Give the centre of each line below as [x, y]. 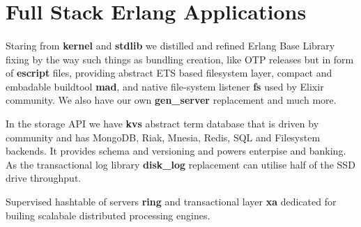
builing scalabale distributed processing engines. [108, 215]
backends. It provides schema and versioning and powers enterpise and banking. [176, 151]
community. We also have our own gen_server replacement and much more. [171, 100]
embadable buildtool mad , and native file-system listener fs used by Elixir [165, 86]
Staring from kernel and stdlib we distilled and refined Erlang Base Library [170, 45]
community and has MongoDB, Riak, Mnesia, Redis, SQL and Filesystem [163, 137]
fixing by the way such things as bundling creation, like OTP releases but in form [180, 59]
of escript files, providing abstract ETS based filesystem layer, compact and [169, 73]
